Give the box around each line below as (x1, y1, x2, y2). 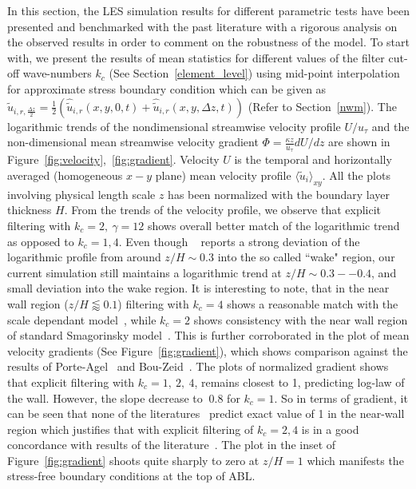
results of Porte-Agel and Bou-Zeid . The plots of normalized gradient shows (7, 358, 389, 375)
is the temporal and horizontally (234, 151, 392, 168)
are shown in (328, 133, 390, 150)
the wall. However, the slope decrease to (7, 389, 203, 406)
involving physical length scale (7, 185, 156, 202)
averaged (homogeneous (7, 166, 123, 183)
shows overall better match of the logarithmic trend (147, 217, 400, 233)
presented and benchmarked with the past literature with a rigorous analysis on (7, 18, 398, 34)
